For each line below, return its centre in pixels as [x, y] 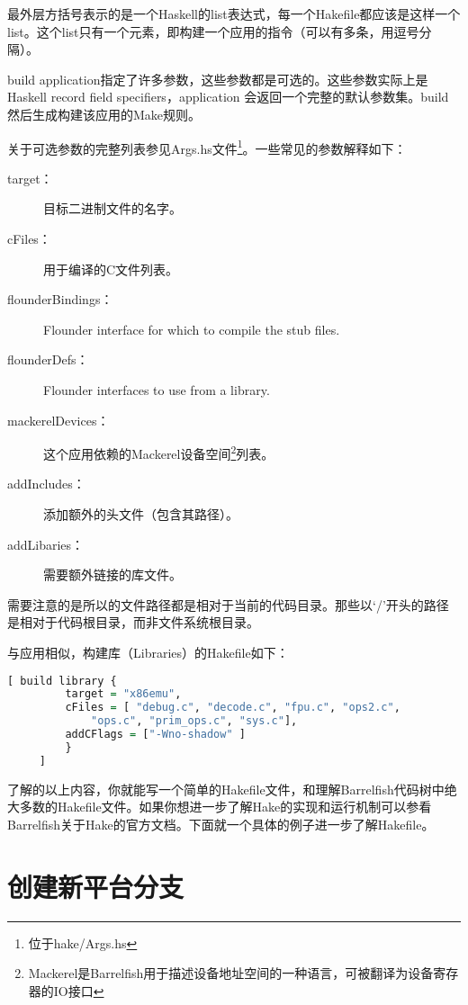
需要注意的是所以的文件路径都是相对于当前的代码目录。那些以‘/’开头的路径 [228, 604]
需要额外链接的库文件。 [112, 574]
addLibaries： [46, 544]
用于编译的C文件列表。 [111, 269]
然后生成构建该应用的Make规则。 [104, 114]
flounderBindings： [60, 299]
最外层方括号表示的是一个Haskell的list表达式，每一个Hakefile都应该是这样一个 [234, 13]
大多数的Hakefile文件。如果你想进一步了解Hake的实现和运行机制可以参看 [220, 807]
